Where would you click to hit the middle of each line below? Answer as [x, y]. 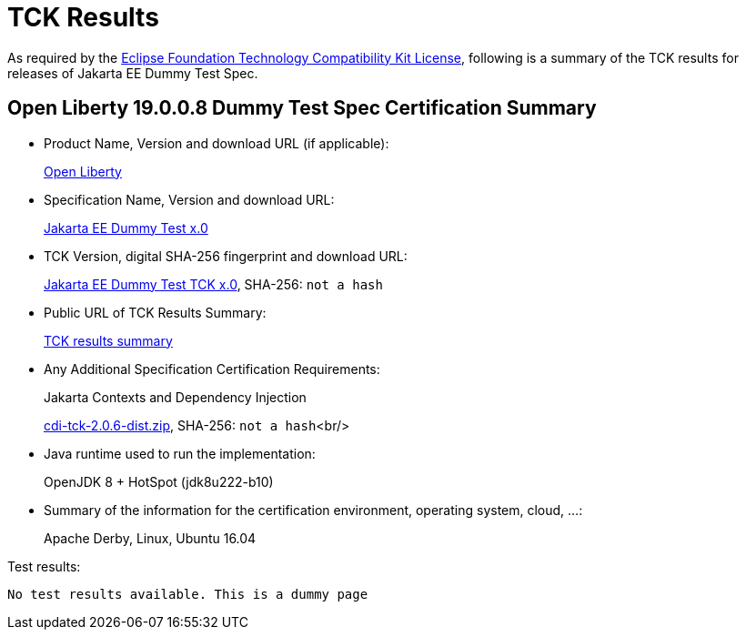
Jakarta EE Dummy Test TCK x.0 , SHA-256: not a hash [213, 284]
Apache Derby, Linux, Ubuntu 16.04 [150, 538]
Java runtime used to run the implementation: [180, 453]
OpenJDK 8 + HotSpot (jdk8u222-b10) [159, 481]
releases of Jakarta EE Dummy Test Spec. [133, 73]
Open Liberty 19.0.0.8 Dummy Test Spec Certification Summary [302, 108]
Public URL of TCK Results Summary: [155, 312]
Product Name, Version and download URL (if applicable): [217, 143]
